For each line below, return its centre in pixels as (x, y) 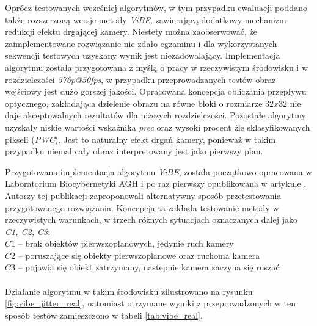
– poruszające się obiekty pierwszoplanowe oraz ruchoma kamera (139, 255)
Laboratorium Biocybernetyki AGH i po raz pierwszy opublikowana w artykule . (156, 183)
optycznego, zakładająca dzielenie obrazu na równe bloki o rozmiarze (134, 103)
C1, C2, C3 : (28, 231)
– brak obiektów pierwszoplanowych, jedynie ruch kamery (126, 243)
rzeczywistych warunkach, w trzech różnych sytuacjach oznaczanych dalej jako (151, 219)
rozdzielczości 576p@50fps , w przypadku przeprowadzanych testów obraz (140, 79)
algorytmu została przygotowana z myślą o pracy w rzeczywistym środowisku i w (156, 67)
